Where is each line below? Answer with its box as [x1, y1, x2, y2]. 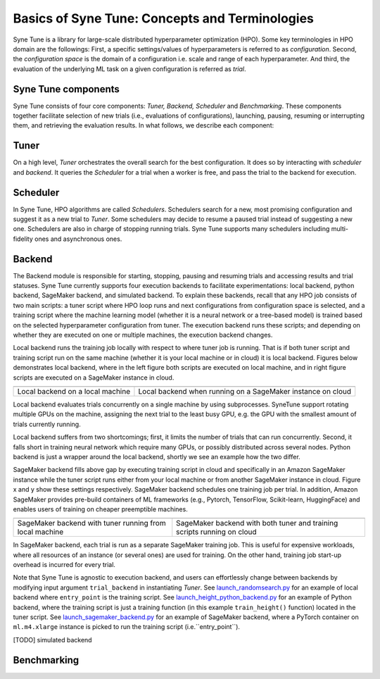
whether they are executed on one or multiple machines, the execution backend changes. [13, 331, 273, 339]
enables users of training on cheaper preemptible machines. [13, 504, 188, 513]
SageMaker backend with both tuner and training [176, 518, 338, 528]
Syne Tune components [13, 83, 120, 95]
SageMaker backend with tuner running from [17, 518, 166, 528]
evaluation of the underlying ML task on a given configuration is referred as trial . [13, 64, 246, 73]
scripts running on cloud [176, 527, 257, 537]
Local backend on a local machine [17, 386, 131, 396]
